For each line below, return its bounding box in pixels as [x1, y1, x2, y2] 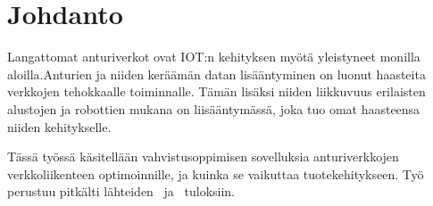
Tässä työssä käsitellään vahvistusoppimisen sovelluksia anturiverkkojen [7, 147, 399, 166]
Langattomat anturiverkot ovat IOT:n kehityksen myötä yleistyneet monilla [7, 47, 421, 66]
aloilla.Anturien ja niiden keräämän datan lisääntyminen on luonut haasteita [7, 64, 426, 83]
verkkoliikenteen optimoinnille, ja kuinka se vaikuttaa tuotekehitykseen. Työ [7, 164, 424, 183]
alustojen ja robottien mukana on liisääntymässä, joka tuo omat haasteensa [7, 99, 421, 118]
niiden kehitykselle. [7, 117, 112, 136]
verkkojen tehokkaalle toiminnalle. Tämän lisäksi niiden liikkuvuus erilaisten [7, 82, 426, 101]
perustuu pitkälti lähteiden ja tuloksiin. [7, 182, 235, 201]
